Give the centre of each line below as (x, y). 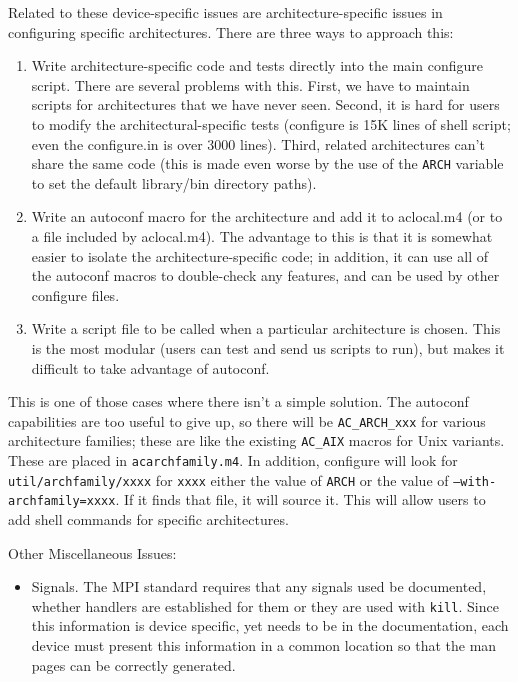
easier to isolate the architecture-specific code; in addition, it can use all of (259, 255)
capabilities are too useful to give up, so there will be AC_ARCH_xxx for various (247, 420)
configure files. (75, 294)
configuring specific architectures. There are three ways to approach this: (231, 31)
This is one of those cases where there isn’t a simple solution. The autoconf (238, 401)
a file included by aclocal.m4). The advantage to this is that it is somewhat (262, 236)
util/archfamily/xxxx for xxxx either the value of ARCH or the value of (228, 479)
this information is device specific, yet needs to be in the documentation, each (270, 625)
